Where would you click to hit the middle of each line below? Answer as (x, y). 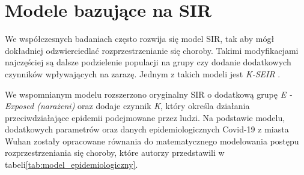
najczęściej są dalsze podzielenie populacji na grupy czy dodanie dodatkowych (148, 62)
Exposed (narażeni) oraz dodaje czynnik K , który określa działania (127, 106)
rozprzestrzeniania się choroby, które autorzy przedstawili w (115, 153)
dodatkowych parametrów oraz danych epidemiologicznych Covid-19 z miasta (147, 129)
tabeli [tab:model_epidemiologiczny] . (71, 165)
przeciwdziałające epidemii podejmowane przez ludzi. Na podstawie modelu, (145, 117)
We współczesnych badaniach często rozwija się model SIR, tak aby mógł (140, 39)
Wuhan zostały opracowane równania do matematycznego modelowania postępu (152, 141)
